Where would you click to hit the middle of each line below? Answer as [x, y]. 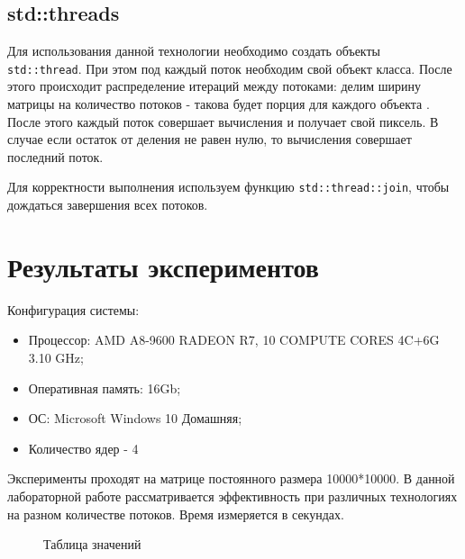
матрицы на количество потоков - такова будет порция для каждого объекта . [219, 104]
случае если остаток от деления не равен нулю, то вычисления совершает [210, 139]
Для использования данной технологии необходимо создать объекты [194, 51]
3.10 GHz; [56, 357]
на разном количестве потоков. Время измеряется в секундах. [176, 514]
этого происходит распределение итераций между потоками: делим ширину [214, 86]
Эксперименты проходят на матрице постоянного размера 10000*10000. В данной [231, 478]
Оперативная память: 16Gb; [105, 388]
